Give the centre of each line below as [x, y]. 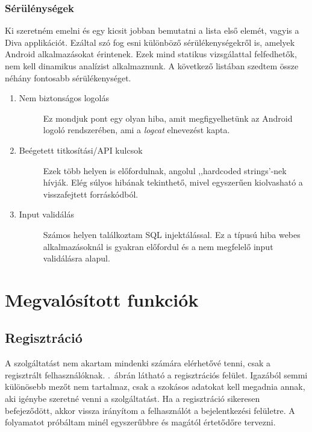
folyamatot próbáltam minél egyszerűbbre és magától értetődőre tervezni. [140, 422]
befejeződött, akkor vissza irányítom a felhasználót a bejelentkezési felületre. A [150, 410]
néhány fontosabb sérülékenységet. [68, 77]
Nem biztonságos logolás [64, 98]
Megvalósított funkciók [102, 299]
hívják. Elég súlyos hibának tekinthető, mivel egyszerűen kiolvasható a [173, 182]
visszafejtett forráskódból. [91, 194]
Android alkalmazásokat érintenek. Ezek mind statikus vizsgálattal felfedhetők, [151, 54]
